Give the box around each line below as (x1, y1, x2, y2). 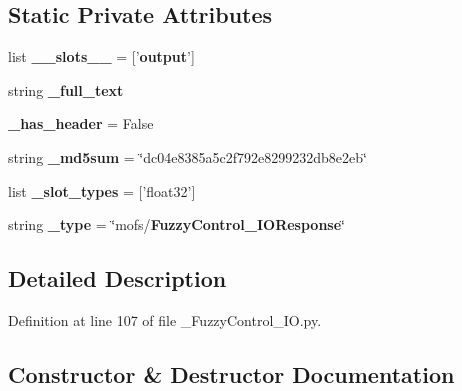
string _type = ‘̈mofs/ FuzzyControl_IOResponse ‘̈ (8, 214, 345, 235)
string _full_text (8, 79, 124, 100)
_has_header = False (8, 113, 154, 134)
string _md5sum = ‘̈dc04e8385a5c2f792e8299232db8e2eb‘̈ (8, 146, 367, 167)
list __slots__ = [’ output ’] (8, 46, 195, 67)
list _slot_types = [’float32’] (8, 180, 196, 201)
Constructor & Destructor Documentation (8, 358, 455, 389)
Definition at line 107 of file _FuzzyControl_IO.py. (8, 309, 322, 330)
